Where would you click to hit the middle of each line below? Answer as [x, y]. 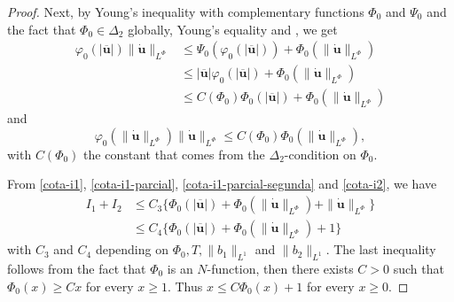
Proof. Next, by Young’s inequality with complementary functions [186, 12]
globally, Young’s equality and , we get [233, 29]
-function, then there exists [280, 268]
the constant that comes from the [174, 154]
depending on [132, 249]
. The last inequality [381, 249]
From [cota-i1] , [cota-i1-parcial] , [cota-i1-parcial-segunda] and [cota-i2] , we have [222, 184]
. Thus [185, 286]
